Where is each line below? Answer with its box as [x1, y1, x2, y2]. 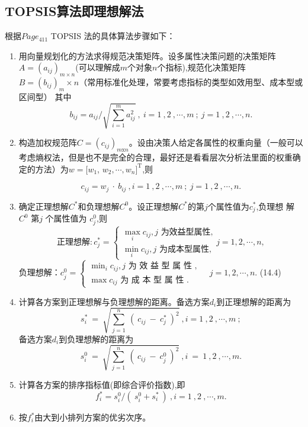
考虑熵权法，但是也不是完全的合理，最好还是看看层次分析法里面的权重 [18, 150, 293, 163]
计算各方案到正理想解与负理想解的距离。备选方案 [18, 295, 210, 307]
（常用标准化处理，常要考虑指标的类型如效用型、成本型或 [79, 76, 303, 88]
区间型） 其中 [18, 90, 72, 102]
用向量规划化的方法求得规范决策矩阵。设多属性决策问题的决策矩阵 [18, 49, 276, 62]
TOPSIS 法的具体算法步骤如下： [50, 30, 175, 42]
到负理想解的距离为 [59, 332, 134, 345]
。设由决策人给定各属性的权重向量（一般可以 [129, 136, 303, 149]
